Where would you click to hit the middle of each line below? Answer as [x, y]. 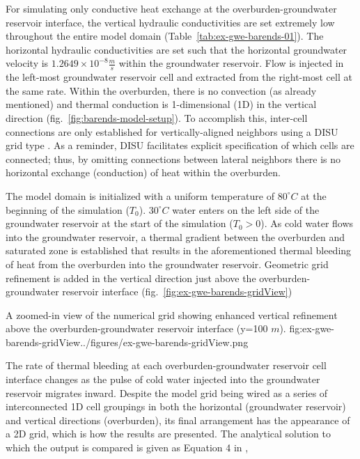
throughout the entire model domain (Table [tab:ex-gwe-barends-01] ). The [165, 36]
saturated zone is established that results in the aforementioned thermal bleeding [179, 250]
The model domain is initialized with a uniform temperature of [140, 195]
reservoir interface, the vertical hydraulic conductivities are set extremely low [170, 22]
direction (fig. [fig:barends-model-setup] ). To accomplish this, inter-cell [157, 117]
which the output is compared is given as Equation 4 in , [127, 448]
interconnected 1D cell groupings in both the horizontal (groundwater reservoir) [176, 406]
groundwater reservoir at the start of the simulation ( [119, 223]
